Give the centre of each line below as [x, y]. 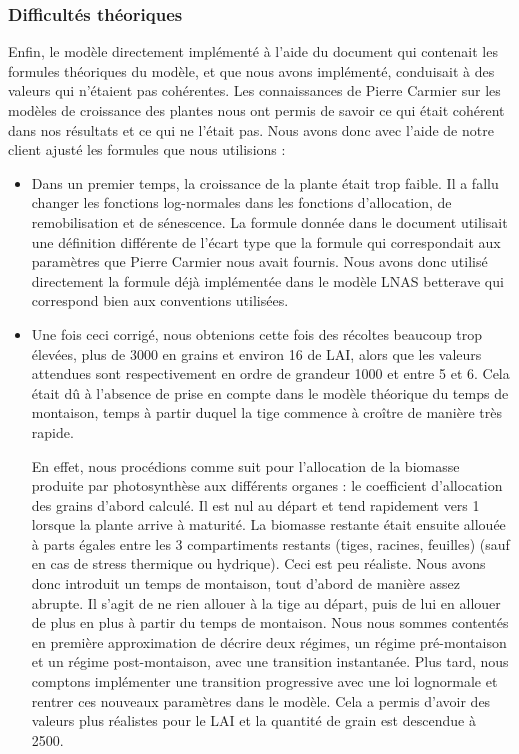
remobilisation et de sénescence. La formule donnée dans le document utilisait [269, 221]
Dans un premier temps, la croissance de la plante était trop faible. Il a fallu [265, 182]
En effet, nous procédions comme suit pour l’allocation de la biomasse [245, 465]
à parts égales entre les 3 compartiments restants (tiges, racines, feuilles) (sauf [270, 543]
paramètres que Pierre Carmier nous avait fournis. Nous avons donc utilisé [259, 261]
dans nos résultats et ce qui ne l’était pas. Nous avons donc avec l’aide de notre [251, 129]
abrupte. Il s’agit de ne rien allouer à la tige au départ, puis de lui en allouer [266, 602]
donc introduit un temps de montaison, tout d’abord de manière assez [246, 583]
